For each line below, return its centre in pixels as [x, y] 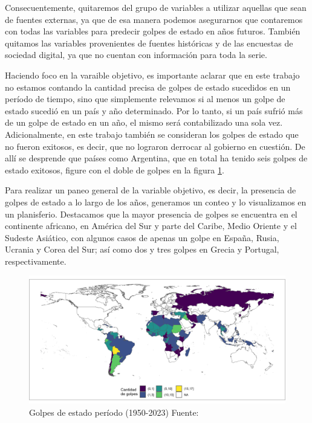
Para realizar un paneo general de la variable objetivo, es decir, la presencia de [151, 190]
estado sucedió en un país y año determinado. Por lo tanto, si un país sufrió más [154, 110]
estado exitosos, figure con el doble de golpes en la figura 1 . [115, 170]
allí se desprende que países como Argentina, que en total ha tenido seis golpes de [156, 158]
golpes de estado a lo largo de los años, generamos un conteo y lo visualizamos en [156, 202]
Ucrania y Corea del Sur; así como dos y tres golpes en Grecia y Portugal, [142, 249]
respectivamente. [36, 261]
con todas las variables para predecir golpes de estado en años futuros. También [153, 31]
